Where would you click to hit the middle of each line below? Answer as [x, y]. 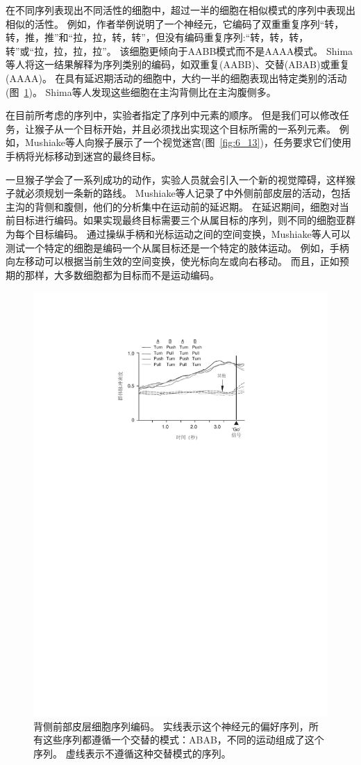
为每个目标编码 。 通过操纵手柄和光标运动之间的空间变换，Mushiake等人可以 [178, 233]
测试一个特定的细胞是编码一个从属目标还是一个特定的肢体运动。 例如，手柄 [177, 247]
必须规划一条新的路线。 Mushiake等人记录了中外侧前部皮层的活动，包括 [187, 193]
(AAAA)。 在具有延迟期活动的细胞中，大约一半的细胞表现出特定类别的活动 [176, 78]
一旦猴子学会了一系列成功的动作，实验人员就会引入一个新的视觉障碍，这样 [176, 179]
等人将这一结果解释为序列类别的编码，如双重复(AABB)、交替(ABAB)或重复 [178, 64]
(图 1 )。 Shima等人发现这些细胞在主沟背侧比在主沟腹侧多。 [141, 91]
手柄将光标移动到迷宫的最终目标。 [83, 155]
